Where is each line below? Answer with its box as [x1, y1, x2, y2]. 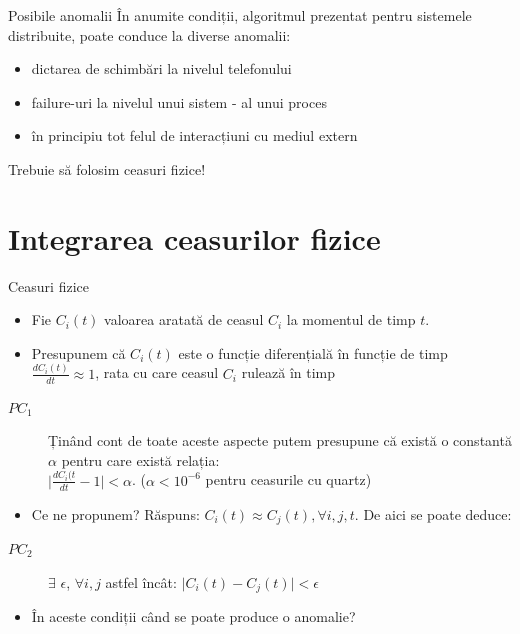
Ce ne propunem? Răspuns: [31, 503, 200, 524]
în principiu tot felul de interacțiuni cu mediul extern [31, 125, 358, 146]
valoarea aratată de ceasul [104, 309, 264, 330]
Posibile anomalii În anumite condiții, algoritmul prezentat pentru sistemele [8, 5, 472, 25]
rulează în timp [241, 362, 336, 383]
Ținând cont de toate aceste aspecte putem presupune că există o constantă [48, 430, 512, 451]
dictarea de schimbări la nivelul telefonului [31, 58, 292, 79]
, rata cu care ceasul [95, 362, 219, 383]
